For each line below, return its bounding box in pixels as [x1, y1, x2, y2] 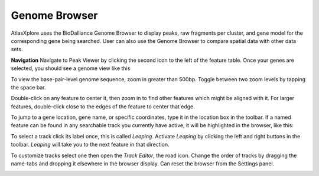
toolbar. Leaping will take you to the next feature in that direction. [11, 141, 170, 148]
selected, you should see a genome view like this [11, 65, 131, 72]
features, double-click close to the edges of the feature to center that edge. [11, 103, 195, 110]
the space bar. [11, 84, 47, 91]
